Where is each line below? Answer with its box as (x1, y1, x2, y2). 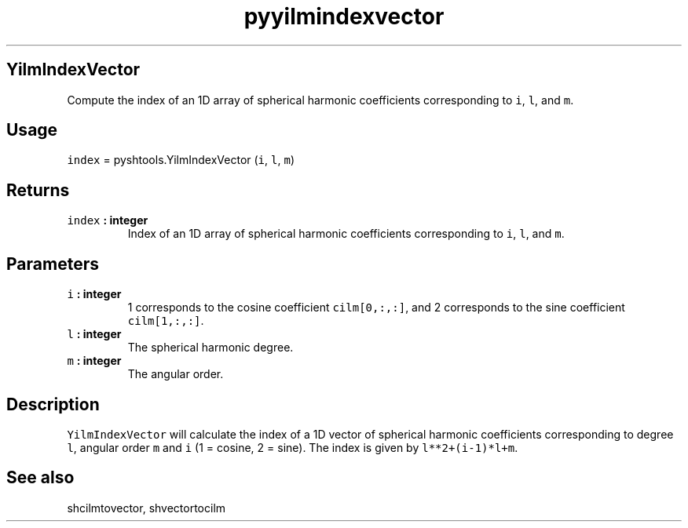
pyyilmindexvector (243, 3, 445, 30)
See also (6, 468, 75, 488)
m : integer (67, 354, 122, 368)
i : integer (67, 287, 122, 301)
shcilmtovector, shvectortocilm (67, 501, 226, 515)
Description (6, 394, 100, 414)
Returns (6, 180, 70, 200)
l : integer (67, 327, 122, 341)
